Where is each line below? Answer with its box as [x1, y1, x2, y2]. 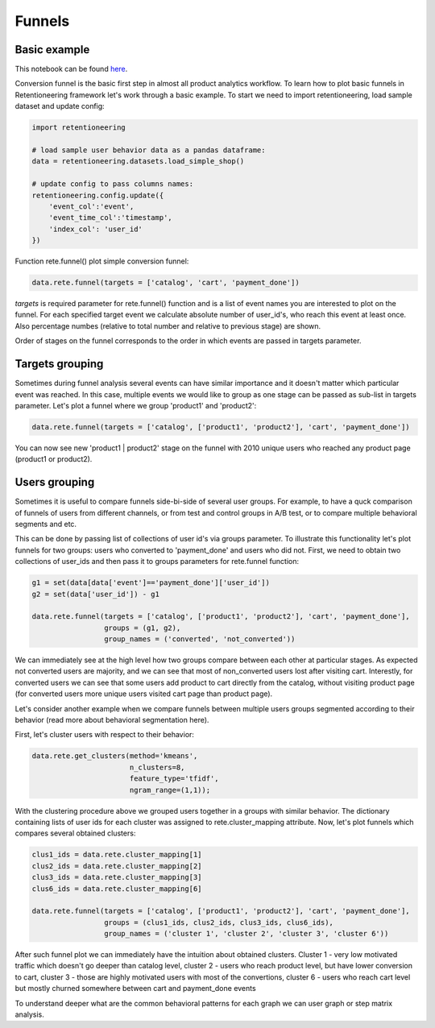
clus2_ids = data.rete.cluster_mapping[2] [31, 861, 202, 870]
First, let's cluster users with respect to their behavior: [14, 730, 195, 740]
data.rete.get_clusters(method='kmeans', [31, 752, 198, 761]
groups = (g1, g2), [103, 623, 181, 632]
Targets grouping [14, 357, 104, 371]
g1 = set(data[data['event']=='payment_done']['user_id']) [31, 578, 270, 587]
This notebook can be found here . [14, 64, 128, 74]
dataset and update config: [14, 102, 105, 111]
